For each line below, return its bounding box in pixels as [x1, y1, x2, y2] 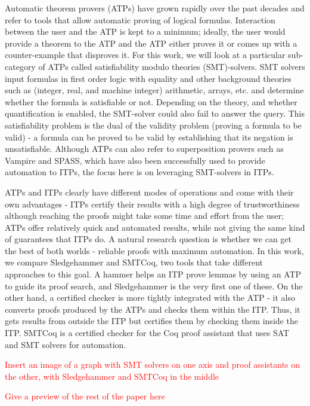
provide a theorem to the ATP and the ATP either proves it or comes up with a [5, 36, 297, 49]
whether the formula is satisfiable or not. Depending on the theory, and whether [5, 95, 297, 108]
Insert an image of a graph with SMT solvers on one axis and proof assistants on [5, 358, 300, 371]
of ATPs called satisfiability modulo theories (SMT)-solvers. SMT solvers [38, 60, 305, 72]
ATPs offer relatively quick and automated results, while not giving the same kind [5, 221, 305, 233]
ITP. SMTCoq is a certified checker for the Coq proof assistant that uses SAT [5, 326, 290, 339]
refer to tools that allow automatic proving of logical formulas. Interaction [5, 13, 275, 26]
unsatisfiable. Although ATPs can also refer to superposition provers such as [5, 142, 284, 155]
